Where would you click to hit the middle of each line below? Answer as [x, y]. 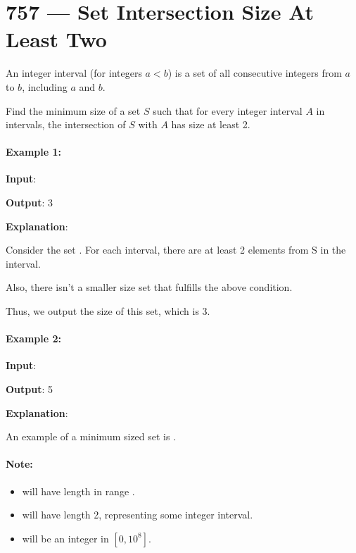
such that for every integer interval [228, 110]
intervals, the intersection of [66, 124]
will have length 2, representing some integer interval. [138, 515]
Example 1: [33, 152]
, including [45, 86]
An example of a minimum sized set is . [91, 436]
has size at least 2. [211, 124]
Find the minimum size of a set [73, 110]
